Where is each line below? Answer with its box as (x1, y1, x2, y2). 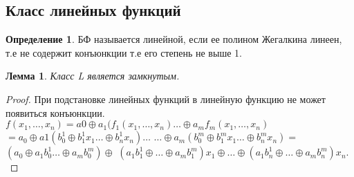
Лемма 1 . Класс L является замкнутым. (6, 68, 180, 83)
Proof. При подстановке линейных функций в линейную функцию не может (6, 91, 326, 106)
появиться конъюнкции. (6, 105, 105, 120)
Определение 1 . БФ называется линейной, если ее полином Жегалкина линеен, (6, 32, 342, 46)
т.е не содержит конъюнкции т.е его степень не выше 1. (6, 45, 242, 59)
